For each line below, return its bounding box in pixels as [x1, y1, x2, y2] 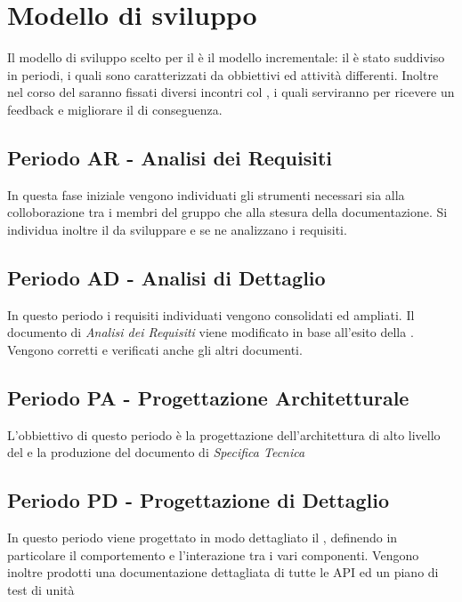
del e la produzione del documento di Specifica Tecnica [7, 443, 305, 462]
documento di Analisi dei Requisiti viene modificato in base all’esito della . [7, 323, 414, 341]
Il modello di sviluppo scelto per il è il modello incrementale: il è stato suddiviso [7, 48, 445, 67]
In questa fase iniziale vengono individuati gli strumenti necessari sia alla [7, 185, 405, 204]
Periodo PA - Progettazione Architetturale [7, 383, 409, 411]
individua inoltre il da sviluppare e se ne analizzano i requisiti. [7, 220, 347, 238]
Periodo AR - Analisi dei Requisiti [7, 143, 333, 171]
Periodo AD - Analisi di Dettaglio [7, 263, 326, 291]
